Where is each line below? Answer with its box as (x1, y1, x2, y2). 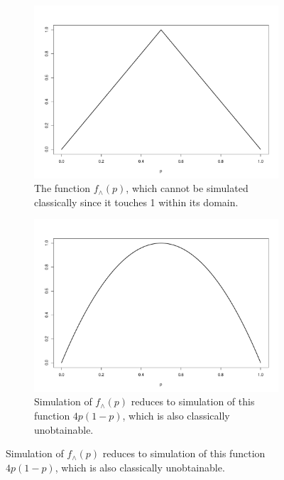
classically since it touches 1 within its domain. (34, 194, 239, 209)
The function (34, 181, 90, 196)
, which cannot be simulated (126, 181, 248, 196)
